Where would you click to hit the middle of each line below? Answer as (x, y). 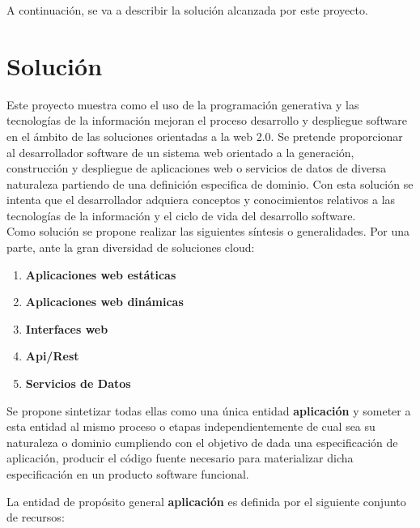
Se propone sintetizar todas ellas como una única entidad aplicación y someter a (209, 410)
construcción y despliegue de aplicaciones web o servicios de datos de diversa (197, 168)
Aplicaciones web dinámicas (104, 302)
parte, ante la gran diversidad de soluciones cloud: (131, 247)
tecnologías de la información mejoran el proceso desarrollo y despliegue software (207, 120)
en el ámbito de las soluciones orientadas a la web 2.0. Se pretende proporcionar (205, 136)
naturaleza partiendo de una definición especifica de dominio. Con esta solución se (210, 183)
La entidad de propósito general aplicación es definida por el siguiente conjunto (206, 501)
